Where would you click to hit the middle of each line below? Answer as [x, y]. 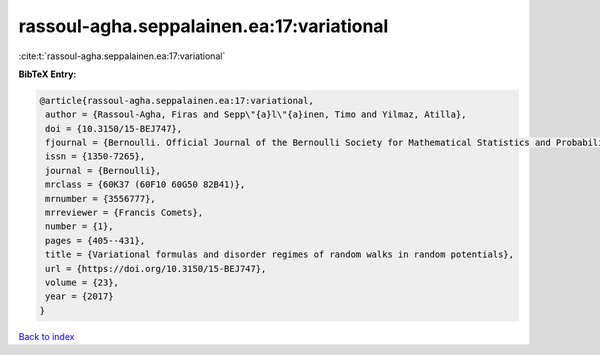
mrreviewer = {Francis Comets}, [124, 213]
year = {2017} [79, 296]
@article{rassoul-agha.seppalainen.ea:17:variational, [176, 100]
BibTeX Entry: [47, 74]
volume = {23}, [82, 282]
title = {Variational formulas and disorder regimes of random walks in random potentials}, [280, 254]
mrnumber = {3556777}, [101, 198]
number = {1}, [79, 226]
